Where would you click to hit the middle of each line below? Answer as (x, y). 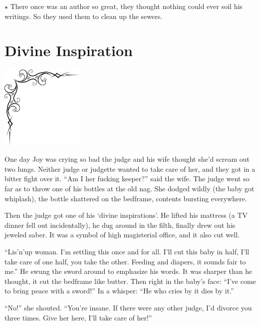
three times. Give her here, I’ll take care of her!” (78, 317)
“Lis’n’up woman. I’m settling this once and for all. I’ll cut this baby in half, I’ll (127, 251)
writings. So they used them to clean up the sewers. (84, 16)
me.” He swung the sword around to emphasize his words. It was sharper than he (129, 271)
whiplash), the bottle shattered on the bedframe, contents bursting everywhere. (126, 198)
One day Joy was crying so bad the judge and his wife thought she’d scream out (127, 159)
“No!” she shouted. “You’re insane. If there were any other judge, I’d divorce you (128, 307)
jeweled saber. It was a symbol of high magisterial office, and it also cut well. (122, 235)
